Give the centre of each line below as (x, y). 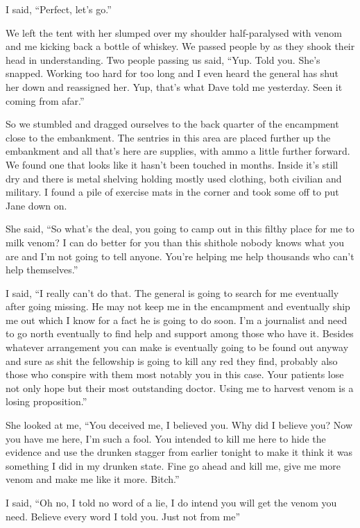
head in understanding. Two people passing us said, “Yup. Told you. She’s (163, 59)
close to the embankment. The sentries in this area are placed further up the (168, 137)
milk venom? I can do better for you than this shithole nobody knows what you (175, 242)
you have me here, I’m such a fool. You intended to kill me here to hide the (166, 438)
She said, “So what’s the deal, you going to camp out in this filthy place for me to (180, 229)
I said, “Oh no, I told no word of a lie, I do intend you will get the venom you (171, 502)
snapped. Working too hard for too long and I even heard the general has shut (172, 73)
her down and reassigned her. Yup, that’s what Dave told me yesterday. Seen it (174, 86)
